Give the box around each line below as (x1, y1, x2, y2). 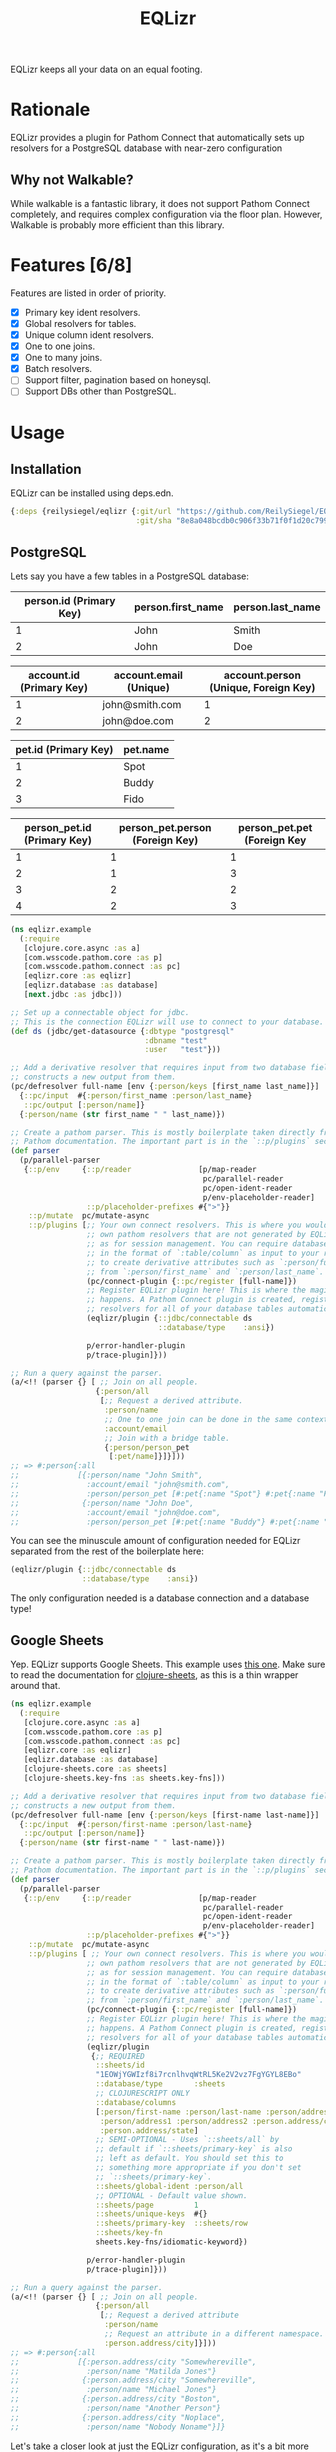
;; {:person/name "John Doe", (10, 1498, 195, 1508)
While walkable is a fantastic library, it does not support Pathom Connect (10, 197, 310, 209)
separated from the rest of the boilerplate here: (10, 1545, 205, 1557)
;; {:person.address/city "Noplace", (10, 2412, 226, 2422)
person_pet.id (24, 820, 92, 834)
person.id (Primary (24, 593, 116, 607)
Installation (10, 460, 82, 477)
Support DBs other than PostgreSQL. (24, 385, 177, 397)
